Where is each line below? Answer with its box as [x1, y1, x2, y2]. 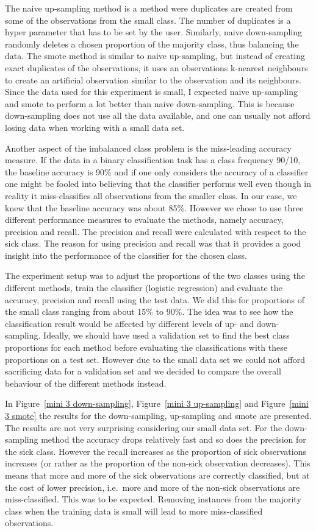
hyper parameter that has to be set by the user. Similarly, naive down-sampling [5, 26, 303, 38]
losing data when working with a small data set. [5, 121, 185, 133]
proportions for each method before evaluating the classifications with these [5, 341, 287, 354]
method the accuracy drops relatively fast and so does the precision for [41, 433, 306, 446]
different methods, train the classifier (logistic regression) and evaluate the [5, 281, 282, 294]
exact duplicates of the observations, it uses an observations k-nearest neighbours [5, 61, 308, 74]
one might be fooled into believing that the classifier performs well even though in [5, 177, 312, 190]
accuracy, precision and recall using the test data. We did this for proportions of [5, 293, 305, 306]
